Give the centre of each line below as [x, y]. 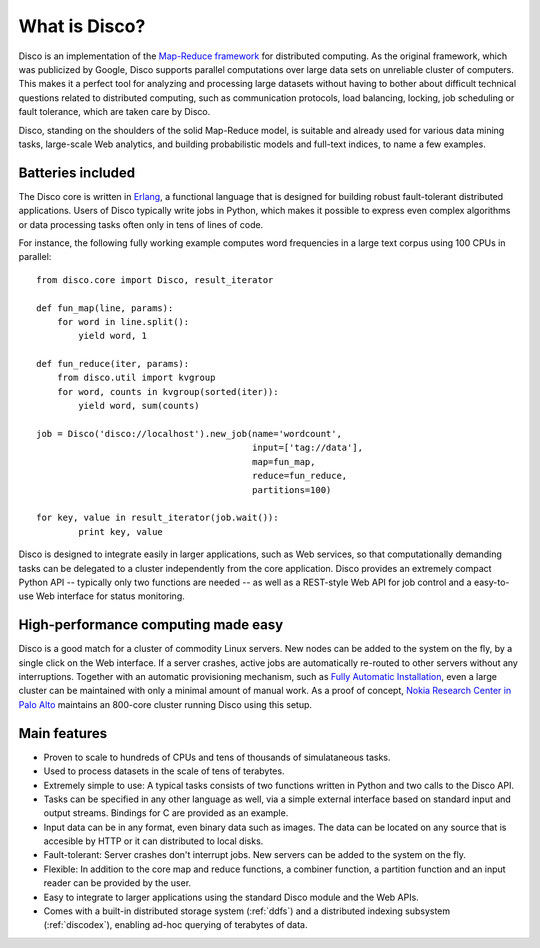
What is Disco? [82, 26]
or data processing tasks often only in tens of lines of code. [141, 224]
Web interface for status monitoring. [110, 596]
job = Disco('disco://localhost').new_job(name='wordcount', [189, 434]
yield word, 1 [113, 336]
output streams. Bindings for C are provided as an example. [166, 813]
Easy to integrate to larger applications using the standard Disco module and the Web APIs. [231, 897]
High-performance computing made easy [151, 625]
